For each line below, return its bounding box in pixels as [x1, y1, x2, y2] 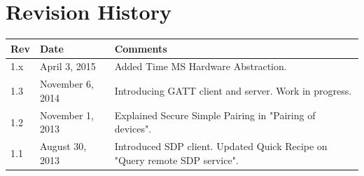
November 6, [39, 76, 94, 91]
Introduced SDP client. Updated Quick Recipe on [114, 139, 328, 154]
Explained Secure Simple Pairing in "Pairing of [114, 107, 316, 122]
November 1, [39, 107, 94, 122]
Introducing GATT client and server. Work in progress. [114, 83, 352, 98]
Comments [114, 41, 167, 55]
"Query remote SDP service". [114, 152, 239, 167]
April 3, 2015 [39, 59, 96, 74]
